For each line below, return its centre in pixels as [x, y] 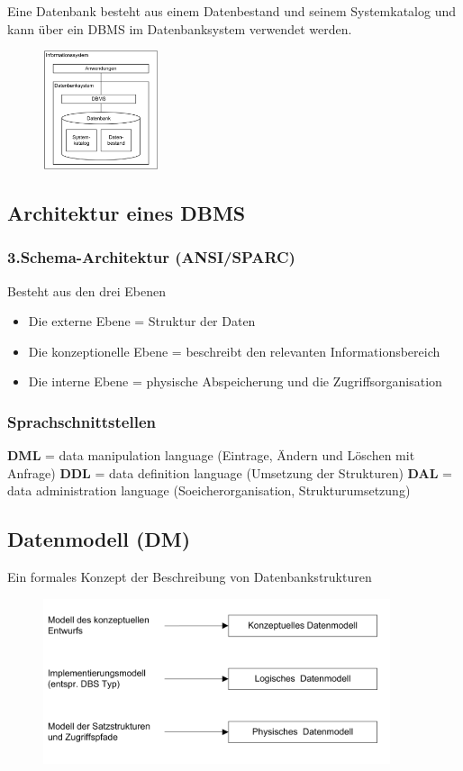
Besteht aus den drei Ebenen [86, 290]
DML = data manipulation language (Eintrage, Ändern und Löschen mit [211, 455]
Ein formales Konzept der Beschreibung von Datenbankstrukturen [190, 577]
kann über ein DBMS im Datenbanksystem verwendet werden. [180, 28]
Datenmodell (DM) [99, 539]
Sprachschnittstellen [82, 421]
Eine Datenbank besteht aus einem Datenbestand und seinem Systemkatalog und [231, 11]
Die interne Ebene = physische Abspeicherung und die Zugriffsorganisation [235, 381]
